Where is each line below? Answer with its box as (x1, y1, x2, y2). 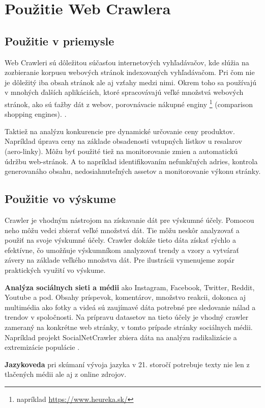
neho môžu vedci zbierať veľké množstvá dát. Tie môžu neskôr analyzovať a (5, 224, 240, 235)
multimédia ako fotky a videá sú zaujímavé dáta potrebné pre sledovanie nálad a (5, 301, 256, 312)
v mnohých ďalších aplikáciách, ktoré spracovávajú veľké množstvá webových (5, 87, 244, 97)
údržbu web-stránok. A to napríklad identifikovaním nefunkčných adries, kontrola (5, 156, 258, 166)
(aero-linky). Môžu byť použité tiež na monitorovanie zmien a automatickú (5, 145, 238, 156)
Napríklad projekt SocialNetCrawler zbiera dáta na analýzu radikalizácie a (5, 331, 237, 342)
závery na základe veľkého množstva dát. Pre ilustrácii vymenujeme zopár (5, 254, 234, 265)
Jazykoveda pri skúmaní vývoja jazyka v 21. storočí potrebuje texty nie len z (5, 359, 250, 369)
